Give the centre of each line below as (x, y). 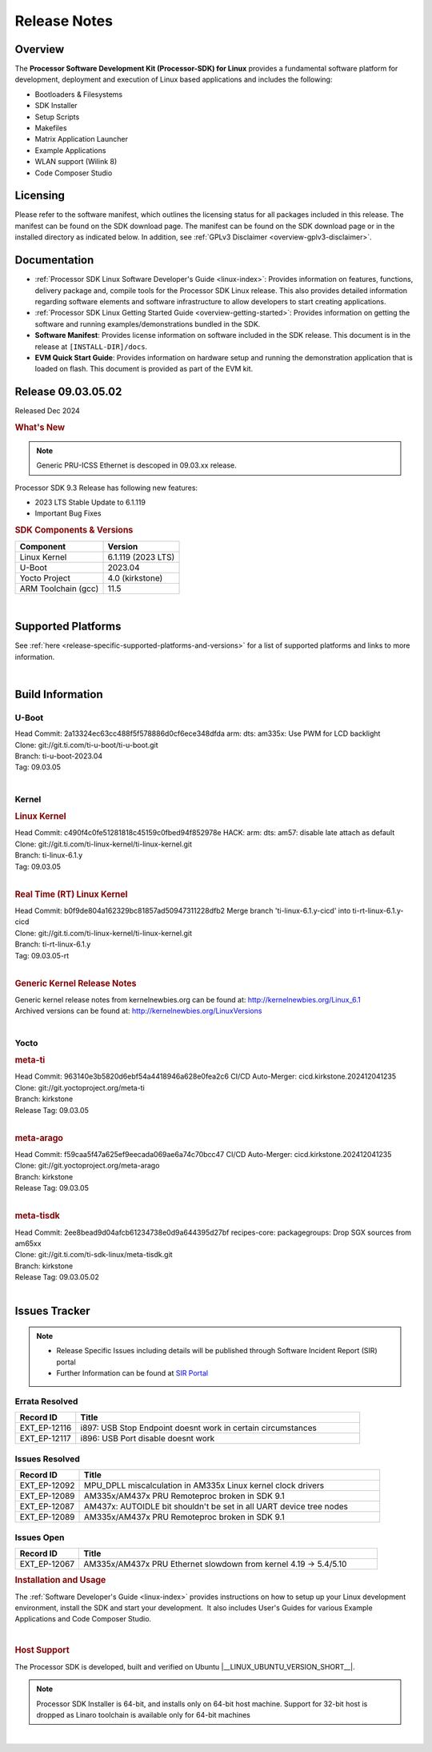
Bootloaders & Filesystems (79, 94)
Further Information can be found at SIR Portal (132, 1373)
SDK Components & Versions (74, 530)
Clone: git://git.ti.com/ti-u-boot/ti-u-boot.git (87, 745)
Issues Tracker (53, 1311)
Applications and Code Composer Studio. (83, 1619)
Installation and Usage (60, 1580)
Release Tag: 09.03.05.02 (57, 1277)
